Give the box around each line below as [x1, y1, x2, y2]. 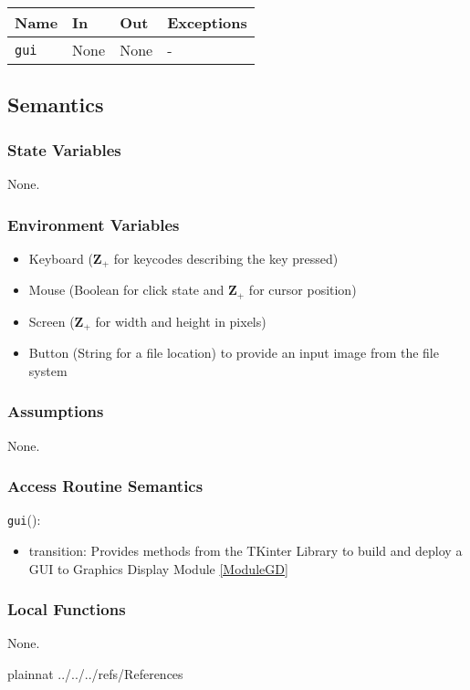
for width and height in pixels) [95, 311, 266, 330]
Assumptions [7, 400, 104, 423]
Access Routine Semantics [7, 475, 204, 497]
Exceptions [167, 12, 247, 33]
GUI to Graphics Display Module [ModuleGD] [28, 559, 288, 578]
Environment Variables [7, 213, 180, 235]
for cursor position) [248, 280, 357, 299]
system [28, 361, 68, 380]
